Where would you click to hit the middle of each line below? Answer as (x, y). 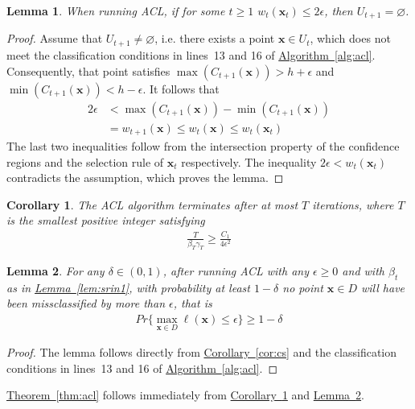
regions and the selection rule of (85, 161)
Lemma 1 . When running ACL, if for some (116, 10)
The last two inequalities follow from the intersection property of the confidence (203, 146)
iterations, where (353, 204)
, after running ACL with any (236, 271)
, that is (193, 303)
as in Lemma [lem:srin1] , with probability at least (128, 287)
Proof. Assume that (55, 38)
